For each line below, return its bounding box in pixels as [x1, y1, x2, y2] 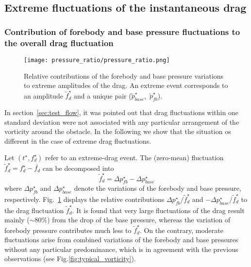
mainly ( [4, 215, 30, 225]
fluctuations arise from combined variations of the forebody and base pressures [4, 234, 238, 245]
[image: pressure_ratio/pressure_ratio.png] [24, 56, 170, 64]
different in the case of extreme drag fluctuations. [4, 136, 151, 146]
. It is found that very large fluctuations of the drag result [72, 205, 245, 215]
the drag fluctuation [4, 205, 64, 215]
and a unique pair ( [74, 90, 132, 100]
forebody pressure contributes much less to [4, 225, 132, 235]
